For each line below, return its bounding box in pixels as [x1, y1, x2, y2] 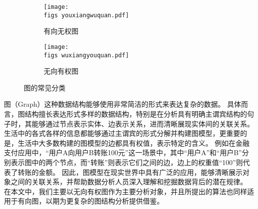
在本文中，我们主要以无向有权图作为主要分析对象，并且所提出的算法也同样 [4, 186, 247, 196]
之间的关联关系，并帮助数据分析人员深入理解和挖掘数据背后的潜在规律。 [10, 176, 247, 187]
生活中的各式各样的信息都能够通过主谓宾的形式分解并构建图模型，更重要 [4, 128, 240, 138]
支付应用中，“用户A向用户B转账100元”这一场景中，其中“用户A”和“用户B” [4, 147, 242, 158]
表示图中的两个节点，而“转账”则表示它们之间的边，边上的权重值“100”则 [10, 157, 243, 167]
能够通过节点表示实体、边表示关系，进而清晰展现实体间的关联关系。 [31, 118, 254, 128]
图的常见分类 [24, 82, 65, 92]
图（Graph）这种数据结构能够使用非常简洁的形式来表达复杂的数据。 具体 [4, 99, 241, 109]
